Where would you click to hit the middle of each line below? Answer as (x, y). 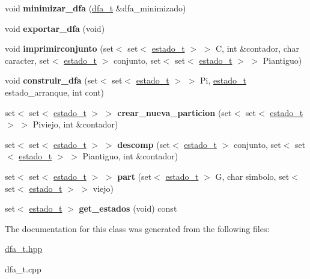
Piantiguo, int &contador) (130, 156)
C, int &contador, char (257, 48)
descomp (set (144, 144)
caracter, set (27, 60)
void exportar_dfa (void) (55, 28)
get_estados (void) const (128, 208)
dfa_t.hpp (24, 249)
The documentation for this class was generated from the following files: (137, 228)
